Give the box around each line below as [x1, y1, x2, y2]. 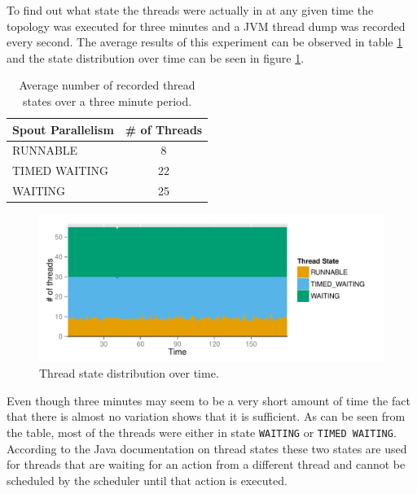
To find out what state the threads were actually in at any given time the [7, 2, 374, 18]
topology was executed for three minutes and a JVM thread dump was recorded [7, 17, 406, 34]
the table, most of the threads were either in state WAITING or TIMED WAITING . [7, 423, 397, 440]
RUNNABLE [12, 142, 78, 159]
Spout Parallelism [12, 120, 114, 138]
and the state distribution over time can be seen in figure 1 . [7, 49, 305, 66]
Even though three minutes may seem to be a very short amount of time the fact [7, 391, 410, 409]
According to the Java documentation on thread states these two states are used [7, 439, 407, 457]
